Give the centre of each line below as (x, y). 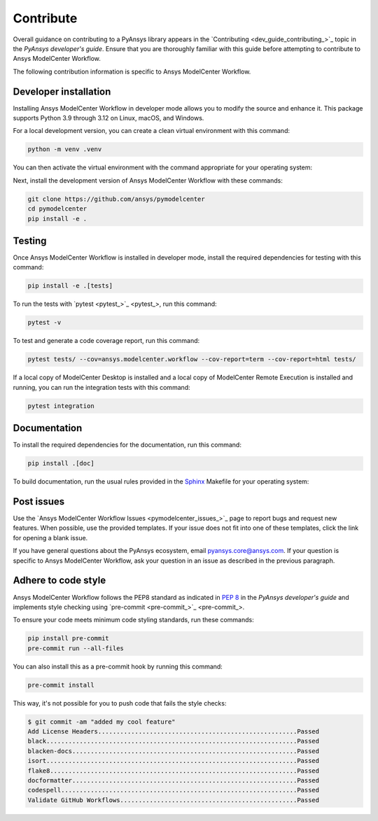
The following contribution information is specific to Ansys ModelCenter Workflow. (132, 71)
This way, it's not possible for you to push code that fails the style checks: (120, 703)
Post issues (39, 501)
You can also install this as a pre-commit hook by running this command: (118, 666)
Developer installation (62, 91)
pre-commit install (61, 685)
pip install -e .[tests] (70, 286)
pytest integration (61, 406)
